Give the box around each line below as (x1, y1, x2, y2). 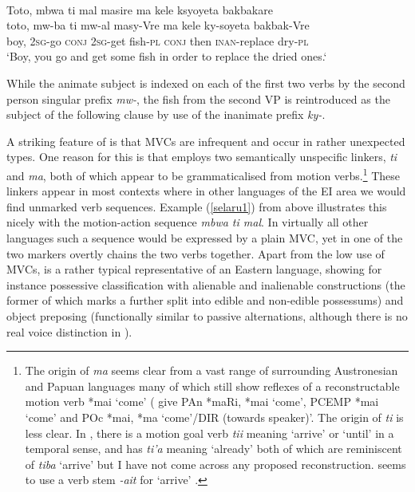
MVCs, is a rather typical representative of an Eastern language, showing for (6, 261, 382, 277)
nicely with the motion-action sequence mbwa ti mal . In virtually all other (6, 214, 369, 230)
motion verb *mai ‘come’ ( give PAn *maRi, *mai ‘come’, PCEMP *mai (25, 393, 379, 410)
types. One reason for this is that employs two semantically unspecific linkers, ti (6, 148, 397, 165)
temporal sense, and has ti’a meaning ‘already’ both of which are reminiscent (25, 440, 402, 457)
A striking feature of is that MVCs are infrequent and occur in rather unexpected (6, 132, 405, 149)
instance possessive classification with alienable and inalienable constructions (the (6, 276, 405, 293)
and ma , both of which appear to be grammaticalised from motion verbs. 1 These (6, 164, 401, 183)
